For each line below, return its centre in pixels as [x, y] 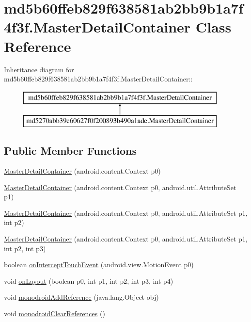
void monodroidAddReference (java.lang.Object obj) [81, 297]
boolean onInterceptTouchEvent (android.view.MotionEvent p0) [99, 265]
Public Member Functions [70, 151]
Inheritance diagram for [39, 69]
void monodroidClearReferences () [55, 313]
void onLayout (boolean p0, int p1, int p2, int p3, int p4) [89, 281]
